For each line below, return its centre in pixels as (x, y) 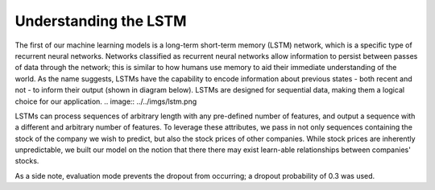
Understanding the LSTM (101, 21)
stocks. (27, 161)
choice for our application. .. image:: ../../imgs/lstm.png (106, 101)
